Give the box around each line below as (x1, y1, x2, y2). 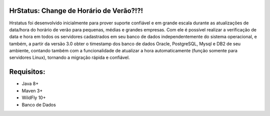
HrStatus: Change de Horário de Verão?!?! (9, 6, 143, 15)
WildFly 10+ (21, 95, 46, 101)
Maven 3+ (21, 88, 43, 94)
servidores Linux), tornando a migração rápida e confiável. (9, 55, 130, 61)
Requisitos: (9, 68, 45, 76)
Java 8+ (21, 81, 39, 87)
